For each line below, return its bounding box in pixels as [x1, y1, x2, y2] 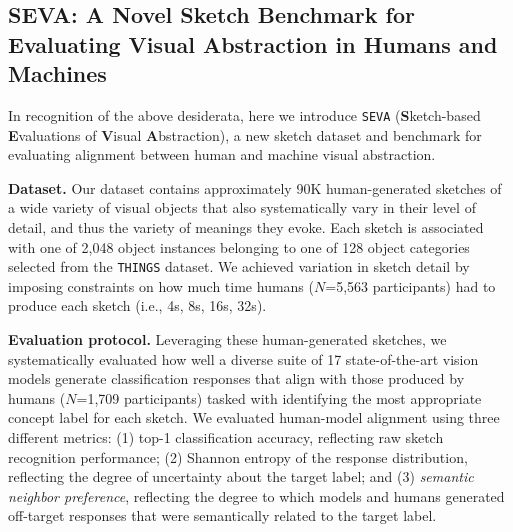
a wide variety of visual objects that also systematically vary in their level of [8, 197, 476, 218]
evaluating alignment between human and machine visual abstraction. [8, 144, 436, 165]
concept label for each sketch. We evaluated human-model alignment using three [8, 407, 500, 428]
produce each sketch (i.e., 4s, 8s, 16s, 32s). [8, 295, 267, 316]
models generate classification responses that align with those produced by [8, 368, 465, 389]
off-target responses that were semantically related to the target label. [8, 505, 437, 526]
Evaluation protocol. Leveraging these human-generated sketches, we [8, 329, 447, 350]
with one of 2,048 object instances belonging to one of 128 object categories [8, 236, 470, 257]
